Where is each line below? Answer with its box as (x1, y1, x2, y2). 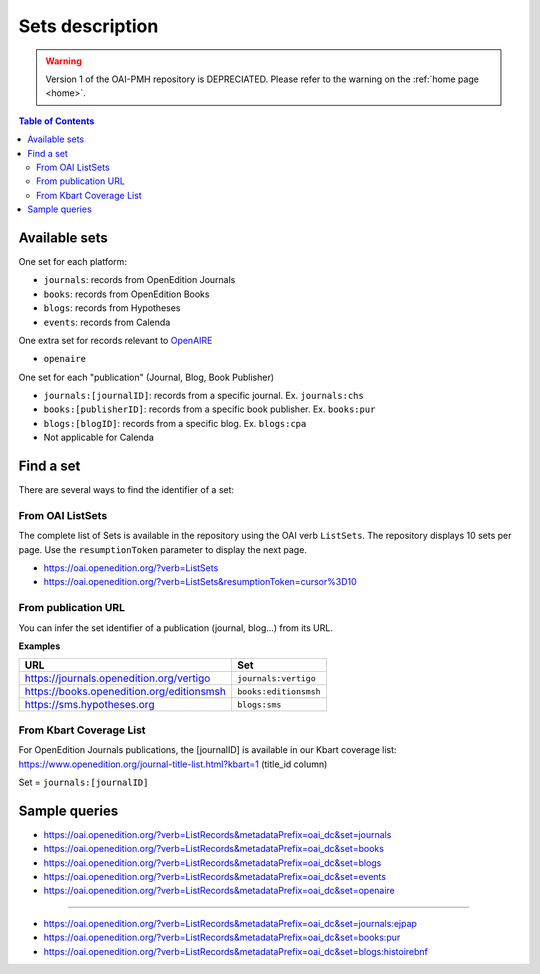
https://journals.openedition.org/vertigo (24, 671, 211, 685)
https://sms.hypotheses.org (24, 698, 155, 712)
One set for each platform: (18, 255, 127, 267)
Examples (18, 640, 61, 652)
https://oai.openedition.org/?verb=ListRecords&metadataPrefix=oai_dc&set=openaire (43, 885, 395, 897)
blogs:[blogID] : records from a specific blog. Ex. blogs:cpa (43, 417, 307, 429)
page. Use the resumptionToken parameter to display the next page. (18, 543, 307, 555)
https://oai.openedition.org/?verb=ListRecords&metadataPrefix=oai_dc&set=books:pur (43, 931, 401, 944)
